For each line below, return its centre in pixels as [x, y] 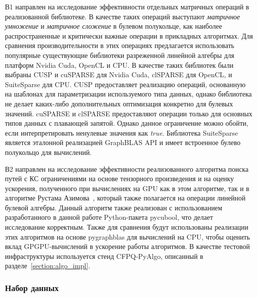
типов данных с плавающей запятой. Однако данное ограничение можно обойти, [127, 123]
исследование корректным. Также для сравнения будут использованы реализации [127, 227]
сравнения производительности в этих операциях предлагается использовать [120, 45]
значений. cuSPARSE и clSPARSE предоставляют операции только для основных [129, 113]
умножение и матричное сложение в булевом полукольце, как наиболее [114, 26]
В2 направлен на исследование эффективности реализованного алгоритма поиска [127, 169]
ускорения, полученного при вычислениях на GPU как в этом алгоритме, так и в [127, 188]
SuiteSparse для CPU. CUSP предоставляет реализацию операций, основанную [125, 84]
